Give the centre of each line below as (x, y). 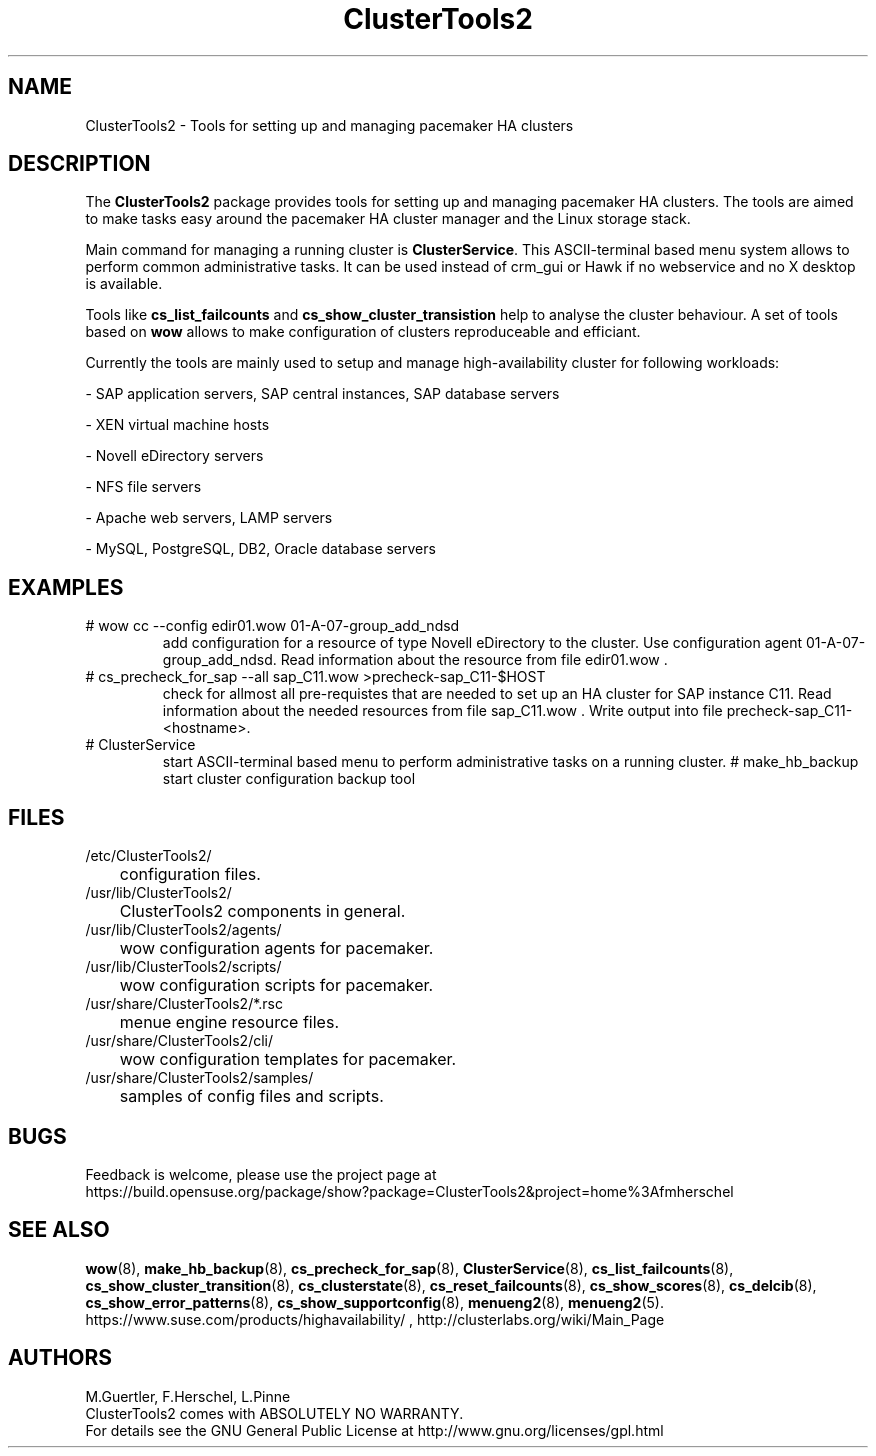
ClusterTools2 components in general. (262, 911)
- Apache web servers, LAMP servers (209, 518)
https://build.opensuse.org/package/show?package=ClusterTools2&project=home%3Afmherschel (409, 1191)
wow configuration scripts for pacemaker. (276, 985)
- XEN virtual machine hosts (177, 425)
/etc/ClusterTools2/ (148, 856)
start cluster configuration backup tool (289, 779)
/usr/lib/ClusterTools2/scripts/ (183, 967)
